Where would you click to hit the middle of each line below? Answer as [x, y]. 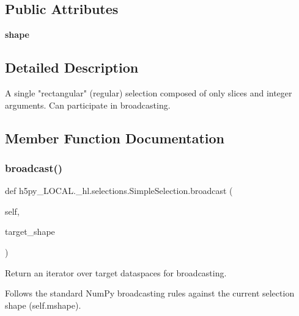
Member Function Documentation [115, 138]
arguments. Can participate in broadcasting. [88, 105]
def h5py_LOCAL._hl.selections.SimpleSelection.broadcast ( [119, 191]
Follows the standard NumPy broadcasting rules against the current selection [150, 293]
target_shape [30, 232]
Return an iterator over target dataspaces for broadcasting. [116, 272]
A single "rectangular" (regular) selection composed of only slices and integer [149, 93]
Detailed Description [72, 67]
